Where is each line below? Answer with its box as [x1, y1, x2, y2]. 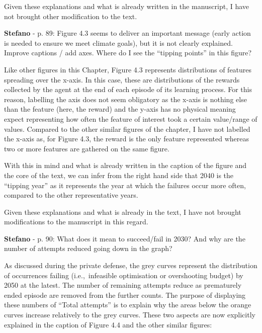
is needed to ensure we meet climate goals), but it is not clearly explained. [4, 37, 233, 48]
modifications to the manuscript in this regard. [4, 216, 148, 227]
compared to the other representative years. [4, 190, 138, 200]
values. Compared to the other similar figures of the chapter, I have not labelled [4, 123, 250, 134]
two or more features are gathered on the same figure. [4, 143, 169, 153]
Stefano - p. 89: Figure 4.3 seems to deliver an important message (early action [4, 28, 251, 38]
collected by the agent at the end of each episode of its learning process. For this [4, 84, 252, 95]
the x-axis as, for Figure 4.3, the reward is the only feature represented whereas [4, 133, 249, 144]
